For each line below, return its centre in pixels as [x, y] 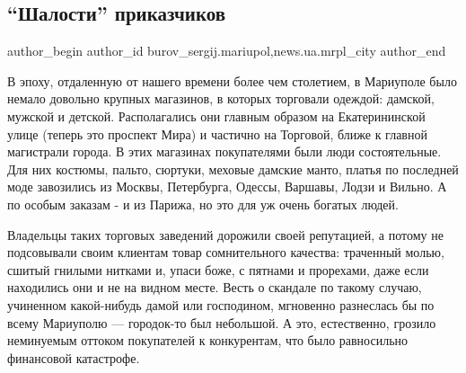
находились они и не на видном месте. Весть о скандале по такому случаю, [215, 287]
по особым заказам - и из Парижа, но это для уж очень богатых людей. [203, 204]
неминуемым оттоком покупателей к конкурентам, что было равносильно [208, 340]
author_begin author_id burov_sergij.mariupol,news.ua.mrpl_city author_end [227, 51]
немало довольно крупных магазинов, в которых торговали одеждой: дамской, [221, 98]
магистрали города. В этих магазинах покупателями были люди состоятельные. [224, 151]
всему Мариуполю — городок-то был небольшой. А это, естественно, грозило [222, 322]
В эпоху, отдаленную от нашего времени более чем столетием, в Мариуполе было [232, 80]
